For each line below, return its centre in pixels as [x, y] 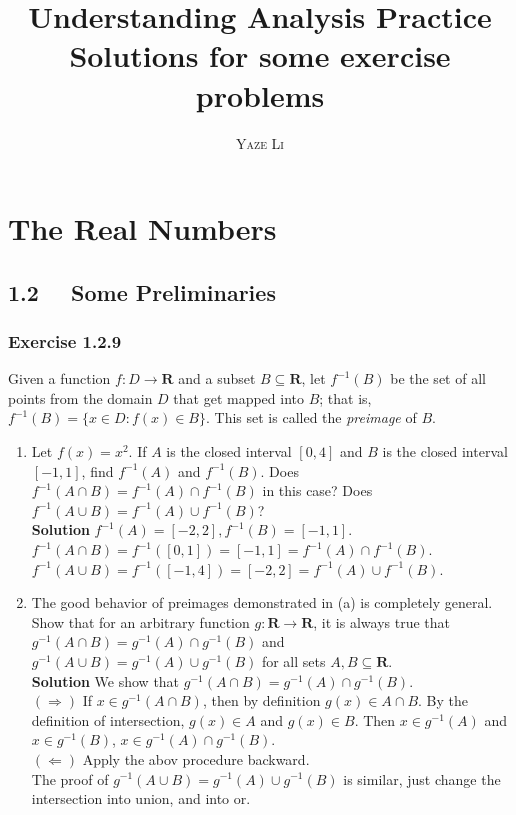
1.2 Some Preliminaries [142, 291]
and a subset [217, 378]
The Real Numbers [142, 228]
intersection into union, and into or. [141, 798]
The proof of [70, 778]
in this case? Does [317, 490]
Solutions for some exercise [260, 55]
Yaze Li [260, 142]
